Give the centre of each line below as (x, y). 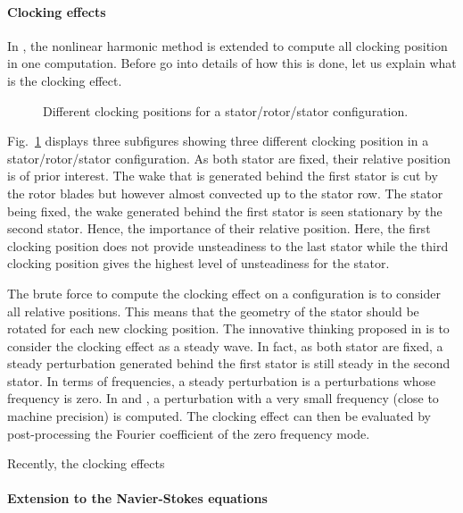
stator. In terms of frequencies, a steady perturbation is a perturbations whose (222, 380)
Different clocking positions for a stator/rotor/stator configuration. (226, 110)
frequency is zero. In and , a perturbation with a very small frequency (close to (223, 398)
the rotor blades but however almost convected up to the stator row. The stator (225, 193)
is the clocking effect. (65, 80)
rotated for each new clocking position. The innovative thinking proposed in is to (228, 328)
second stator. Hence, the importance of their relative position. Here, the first (219, 228)
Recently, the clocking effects (86, 463)
